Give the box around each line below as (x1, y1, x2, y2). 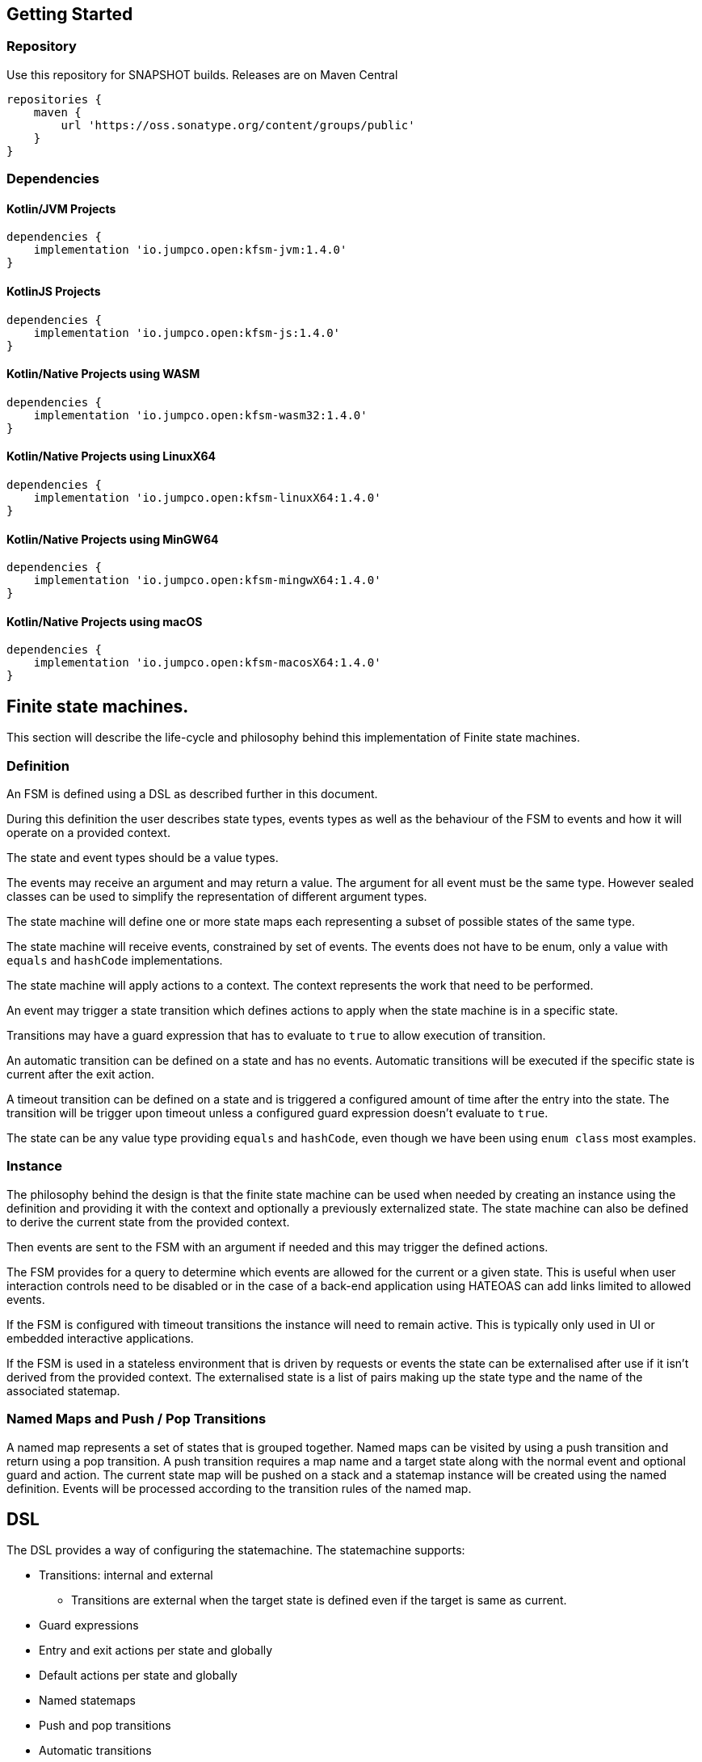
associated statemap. (6, 1383, 120, 1398)
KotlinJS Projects (6, 284, 101, 298)
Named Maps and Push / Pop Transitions (6, 1411, 267, 1428)
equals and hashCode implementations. (6, 953, 223, 968)
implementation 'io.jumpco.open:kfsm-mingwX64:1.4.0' (33, 574, 381, 587)
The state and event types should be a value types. (6, 851, 279, 865)
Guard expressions (39, 1618, 139, 1633)
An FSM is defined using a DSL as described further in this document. (6, 787, 378, 801)
